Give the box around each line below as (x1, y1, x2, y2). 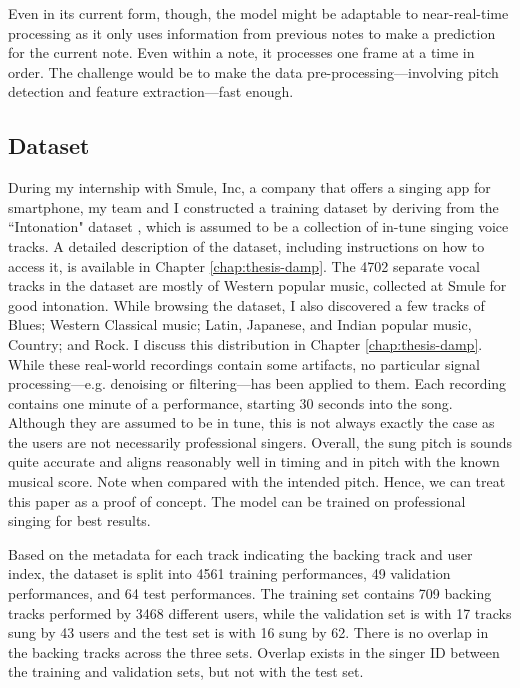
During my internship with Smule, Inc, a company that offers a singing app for (8, 177, 491, 198)
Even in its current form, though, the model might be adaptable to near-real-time (8, 3, 509, 23)
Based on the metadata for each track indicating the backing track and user (8, 543, 473, 564)
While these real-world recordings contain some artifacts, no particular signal (8, 353, 480, 374)
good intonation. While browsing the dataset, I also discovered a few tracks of (8, 294, 485, 315)
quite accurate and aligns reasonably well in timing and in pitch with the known (8, 451, 500, 472)
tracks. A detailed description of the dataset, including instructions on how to (8, 235, 485, 256)
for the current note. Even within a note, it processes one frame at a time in (8, 42, 475, 63)
